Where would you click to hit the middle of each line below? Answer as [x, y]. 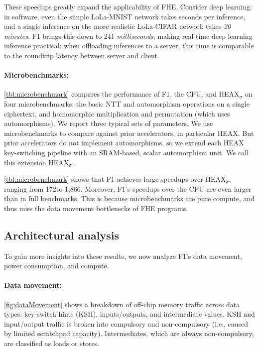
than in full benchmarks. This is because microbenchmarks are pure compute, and [129, 198]
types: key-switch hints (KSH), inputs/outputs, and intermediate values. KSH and [129, 314]
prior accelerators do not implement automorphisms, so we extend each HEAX [124, 143]
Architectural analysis [62, 235]
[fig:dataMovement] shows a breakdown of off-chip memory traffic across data [122, 304]
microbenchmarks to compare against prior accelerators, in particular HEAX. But [129, 133]
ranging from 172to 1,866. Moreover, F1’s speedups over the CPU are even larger [128, 188]
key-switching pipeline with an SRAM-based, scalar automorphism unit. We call [126, 152]
